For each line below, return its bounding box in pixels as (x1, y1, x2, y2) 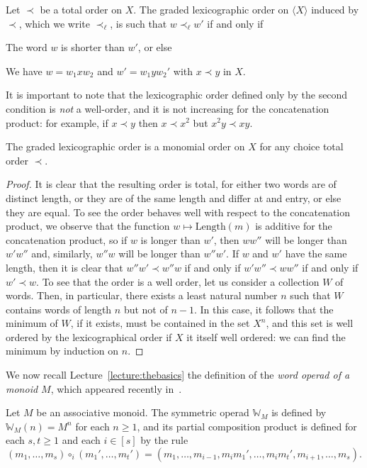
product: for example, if (6, 115, 108, 130)
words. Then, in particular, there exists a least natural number (6, 288, 278, 303)
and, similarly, (31, 246, 93, 261)
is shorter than (61, 40, 125, 55)
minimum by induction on (6, 343, 119, 358)
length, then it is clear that (6, 260, 123, 274)
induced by (311, 2, 359, 16)
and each (62, 433, 101, 447)
